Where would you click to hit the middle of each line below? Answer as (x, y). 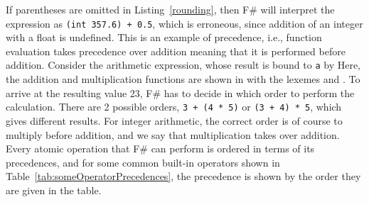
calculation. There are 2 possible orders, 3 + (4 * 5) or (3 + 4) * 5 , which (174, 107)
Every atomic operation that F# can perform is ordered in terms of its (160, 148)
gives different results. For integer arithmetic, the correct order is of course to (174, 120)
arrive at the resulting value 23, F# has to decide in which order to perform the (180, 92)
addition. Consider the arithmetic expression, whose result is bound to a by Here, (183, 65)
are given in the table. (54, 190)
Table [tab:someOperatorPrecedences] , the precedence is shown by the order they (183, 176)
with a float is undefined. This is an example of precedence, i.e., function (164, 37)
